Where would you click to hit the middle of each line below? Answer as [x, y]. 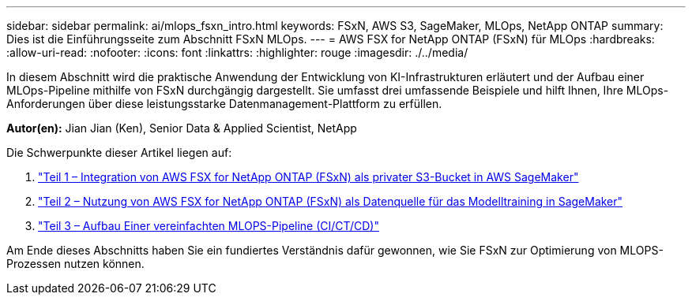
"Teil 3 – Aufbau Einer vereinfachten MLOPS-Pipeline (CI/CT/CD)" [209, 226]
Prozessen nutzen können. [75, 264]
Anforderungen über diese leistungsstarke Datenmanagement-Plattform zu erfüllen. [224, 104]
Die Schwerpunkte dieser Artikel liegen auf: [119, 152]
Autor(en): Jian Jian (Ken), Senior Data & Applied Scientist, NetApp [182, 128]
